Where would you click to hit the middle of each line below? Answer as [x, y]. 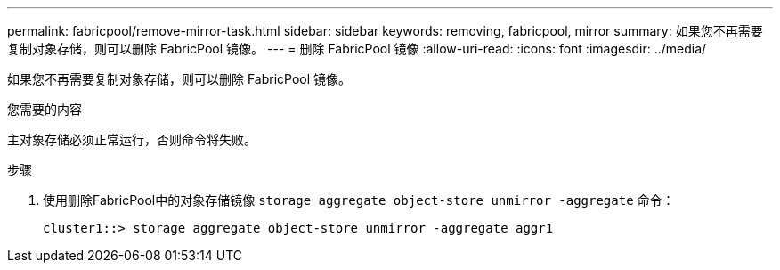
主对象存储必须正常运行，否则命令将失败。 [132, 139]
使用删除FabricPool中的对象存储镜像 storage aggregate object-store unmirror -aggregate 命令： [359, 200]
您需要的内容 [45, 109]
